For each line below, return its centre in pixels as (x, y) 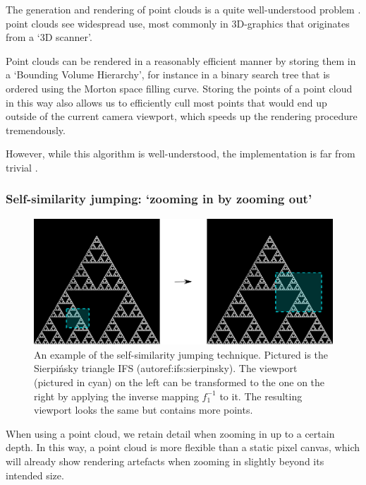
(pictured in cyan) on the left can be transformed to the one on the (179, 382)
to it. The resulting (261, 396)
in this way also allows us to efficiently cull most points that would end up (166, 102)
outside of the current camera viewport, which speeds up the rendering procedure (182, 116)
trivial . (22, 167)
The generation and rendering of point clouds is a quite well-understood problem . (183, 9)
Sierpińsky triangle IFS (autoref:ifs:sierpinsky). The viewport (166, 368)
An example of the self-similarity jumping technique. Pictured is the (181, 354)
